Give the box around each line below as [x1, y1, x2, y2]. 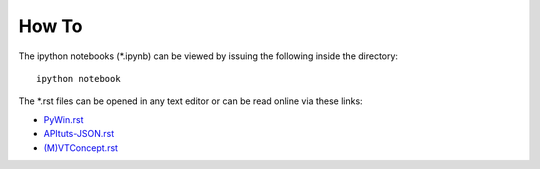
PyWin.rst [43, 113, 84, 125]
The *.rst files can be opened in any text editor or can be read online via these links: [18, 95, 364, 107]
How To [18, 15, 83, 37]
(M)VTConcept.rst [43, 141, 119, 154]
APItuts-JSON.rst [43, 128, 115, 140]
